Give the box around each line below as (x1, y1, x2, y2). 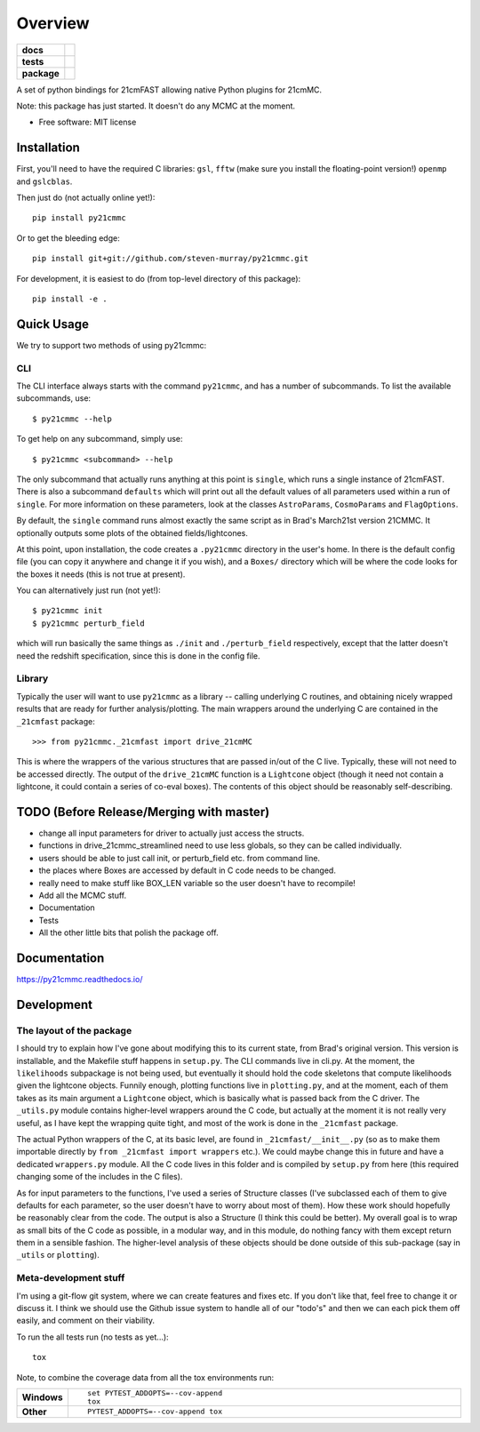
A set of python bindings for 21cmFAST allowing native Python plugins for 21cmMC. (16, 84, 323, 95)
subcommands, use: (16, 393, 92, 404)
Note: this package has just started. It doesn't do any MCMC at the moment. (16, 100, 296, 111)
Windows (21, 1391, 63, 1404)
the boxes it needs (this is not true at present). (16, 569, 186, 580)
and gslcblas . (16, 176, 73, 187)
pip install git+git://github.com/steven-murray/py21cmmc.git (32, 253, 309, 264)
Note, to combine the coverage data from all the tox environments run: (16, 1372, 275, 1382)
